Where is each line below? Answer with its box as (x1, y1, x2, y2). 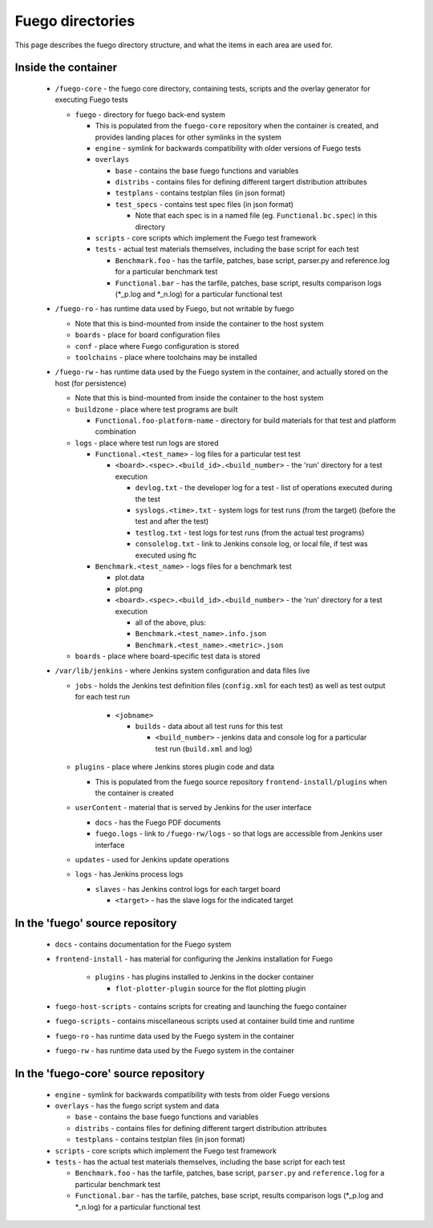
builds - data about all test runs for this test (135, 722, 284, 732)
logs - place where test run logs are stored (75, 438, 219, 448)
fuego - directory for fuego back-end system (75, 109, 226, 120)
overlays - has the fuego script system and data (55, 1101, 220, 1111)
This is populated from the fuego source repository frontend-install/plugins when (95, 776, 387, 786)
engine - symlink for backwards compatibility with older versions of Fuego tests (95, 143, 362, 152)
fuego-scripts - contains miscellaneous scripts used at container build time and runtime (55, 1016, 355, 1026)
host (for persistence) (55, 378, 127, 388)
